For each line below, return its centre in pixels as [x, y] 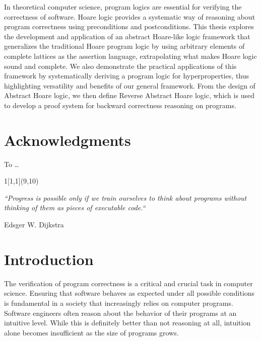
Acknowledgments [68, 140]
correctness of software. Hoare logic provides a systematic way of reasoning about [130, 16]
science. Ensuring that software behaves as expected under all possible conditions [129, 293]
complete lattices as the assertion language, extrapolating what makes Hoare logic [130, 56]
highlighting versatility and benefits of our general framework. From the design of [130, 85]
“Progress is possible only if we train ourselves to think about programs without [125, 197]
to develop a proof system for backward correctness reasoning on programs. [120, 105]
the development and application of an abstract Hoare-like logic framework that [127, 36]
